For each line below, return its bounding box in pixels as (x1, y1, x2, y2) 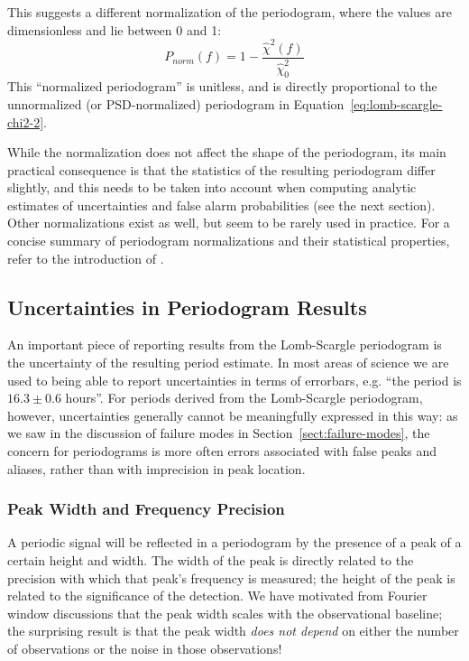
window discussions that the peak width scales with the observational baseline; (7, 603, 443, 622)
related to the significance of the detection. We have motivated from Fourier (7, 586, 428, 605)
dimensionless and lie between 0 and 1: (7, 20, 222, 39)
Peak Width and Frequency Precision (7, 498, 285, 520)
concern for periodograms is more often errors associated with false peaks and (7, 442, 437, 461)
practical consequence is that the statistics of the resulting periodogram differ (7, 160, 436, 179)
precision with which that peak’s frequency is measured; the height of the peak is (7, 568, 455, 587)
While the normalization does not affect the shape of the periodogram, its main (7, 143, 446, 162)
